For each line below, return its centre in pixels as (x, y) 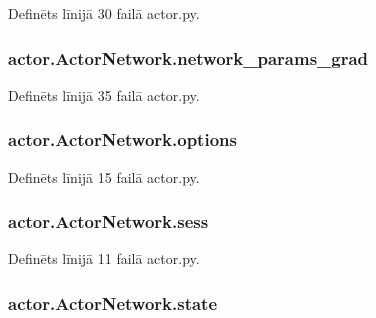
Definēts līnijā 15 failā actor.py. (104, 176)
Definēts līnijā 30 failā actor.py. (104, 13)
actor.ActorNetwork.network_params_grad (188, 57)
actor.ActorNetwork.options (122, 139)
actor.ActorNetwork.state (113, 302)
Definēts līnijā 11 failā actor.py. (104, 258)
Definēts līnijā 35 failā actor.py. (104, 94)
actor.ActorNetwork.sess (108, 221)
